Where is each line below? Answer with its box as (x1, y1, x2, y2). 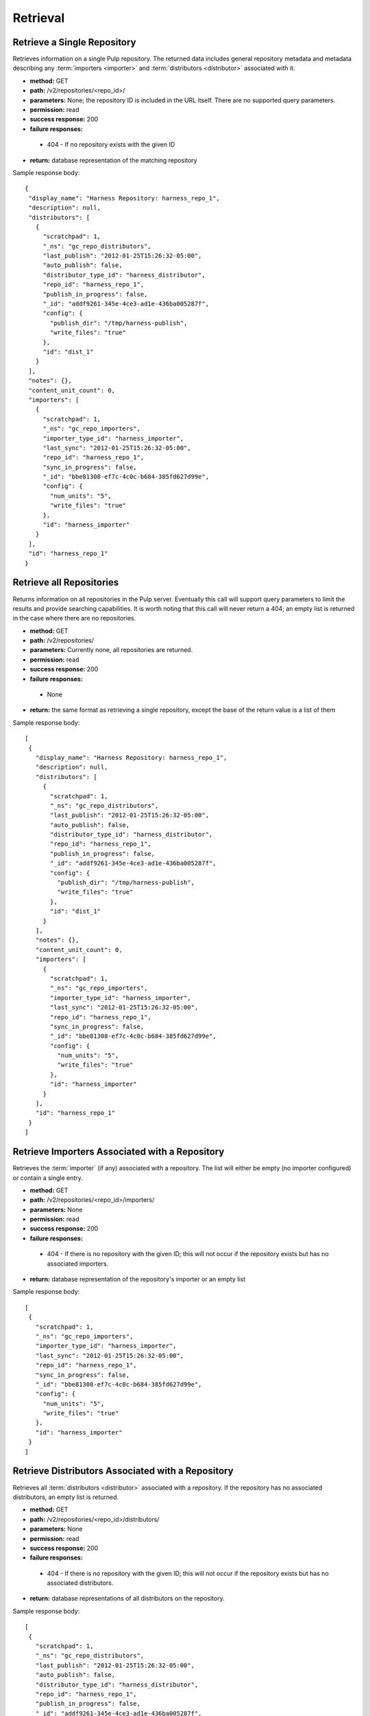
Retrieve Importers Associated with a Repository (12, 1146, 225, 1158)
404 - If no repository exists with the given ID (47, 141, 175, 149)
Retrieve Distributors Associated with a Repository (12, 1465, 234, 1477)
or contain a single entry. (12, 1174, 84, 1182)
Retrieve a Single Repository (12, 36, 136, 48)
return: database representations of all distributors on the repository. (29, 1595, 225, 1603)
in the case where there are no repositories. (12, 614, 136, 623)
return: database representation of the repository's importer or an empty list (29, 1275, 246, 1284)
